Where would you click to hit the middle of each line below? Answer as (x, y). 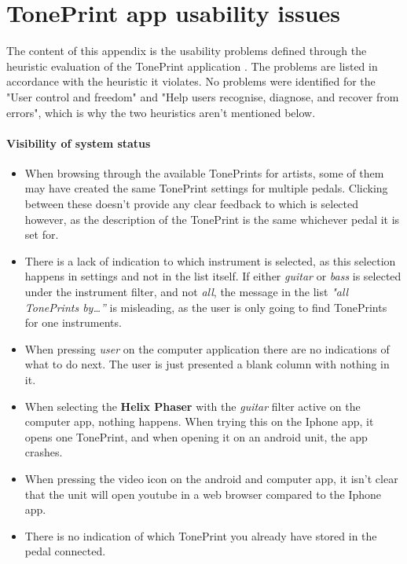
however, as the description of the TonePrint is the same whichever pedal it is (212, 219)
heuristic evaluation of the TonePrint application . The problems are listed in (192, 66)
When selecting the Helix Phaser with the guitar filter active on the (192, 406)
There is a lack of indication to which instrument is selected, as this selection (210, 260)
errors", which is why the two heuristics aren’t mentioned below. (161, 112)
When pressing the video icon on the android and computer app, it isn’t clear (211, 478)
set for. (42, 234)
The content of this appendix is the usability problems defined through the (187, 51)
